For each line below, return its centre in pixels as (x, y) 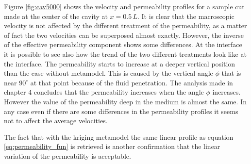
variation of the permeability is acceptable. (67, 156)
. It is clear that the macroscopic (186, 16)
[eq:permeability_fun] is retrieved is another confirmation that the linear (112, 146)
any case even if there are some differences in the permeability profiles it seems (121, 111)
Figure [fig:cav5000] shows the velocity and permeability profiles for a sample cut (124, 6)
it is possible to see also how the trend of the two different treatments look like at (125, 54)
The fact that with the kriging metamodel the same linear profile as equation (119, 137)
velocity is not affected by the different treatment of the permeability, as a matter (125, 25)
